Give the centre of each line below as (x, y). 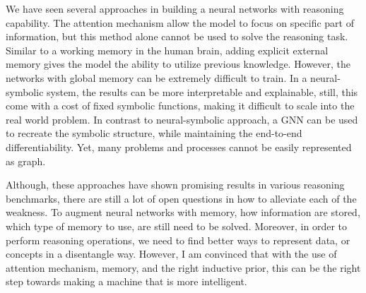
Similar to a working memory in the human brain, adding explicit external (167, 50)
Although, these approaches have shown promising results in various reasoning (175, 185)
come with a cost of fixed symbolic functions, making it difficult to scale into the (180, 106)
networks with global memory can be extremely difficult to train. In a (157, 77)
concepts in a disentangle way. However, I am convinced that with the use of (171, 254)
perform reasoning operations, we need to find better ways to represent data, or (178, 240)
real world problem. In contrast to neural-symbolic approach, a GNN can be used (182, 119)
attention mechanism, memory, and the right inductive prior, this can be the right (183, 267)
